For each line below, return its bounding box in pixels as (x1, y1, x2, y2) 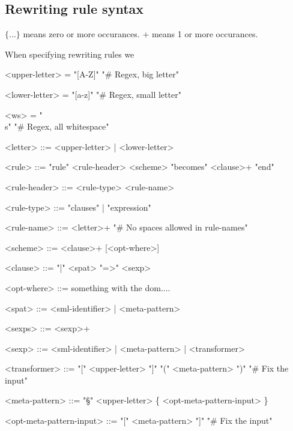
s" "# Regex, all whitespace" (5, 120, 109, 133)
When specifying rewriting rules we (5, 47, 134, 60)
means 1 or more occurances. (151, 28, 258, 40)
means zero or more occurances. (23, 28, 140, 40)
